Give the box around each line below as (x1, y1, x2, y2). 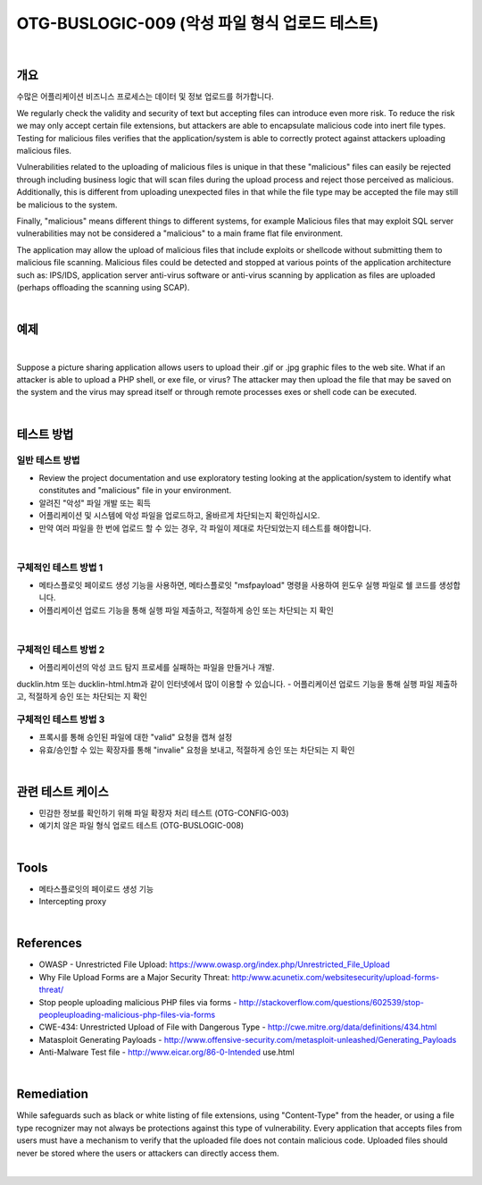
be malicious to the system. (16, 199, 118, 210)
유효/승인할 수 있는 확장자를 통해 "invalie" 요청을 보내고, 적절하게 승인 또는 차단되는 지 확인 (38, 744, 355, 755)
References (16, 936, 82, 951)
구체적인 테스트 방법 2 (16, 643, 105, 656)
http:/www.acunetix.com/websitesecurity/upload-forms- (231, 971, 440, 982)
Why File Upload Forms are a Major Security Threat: (38, 971, 230, 982)
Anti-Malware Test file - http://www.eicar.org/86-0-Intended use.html (38, 1046, 295, 1058)
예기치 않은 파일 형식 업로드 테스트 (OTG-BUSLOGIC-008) (38, 820, 245, 831)
